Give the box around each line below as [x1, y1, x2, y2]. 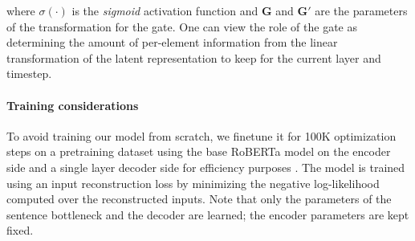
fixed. [6, 222, 34, 239]
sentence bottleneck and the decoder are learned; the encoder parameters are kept [6, 206, 409, 223]
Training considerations [6, 96, 139, 113]
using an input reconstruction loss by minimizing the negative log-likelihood [6, 174, 380, 191]
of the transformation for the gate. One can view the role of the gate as [6, 18, 358, 35]
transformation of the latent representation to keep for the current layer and [6, 49, 381, 66]
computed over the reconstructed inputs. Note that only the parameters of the [6, 190, 392, 207]
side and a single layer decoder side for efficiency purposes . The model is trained [6, 158, 405, 175]
